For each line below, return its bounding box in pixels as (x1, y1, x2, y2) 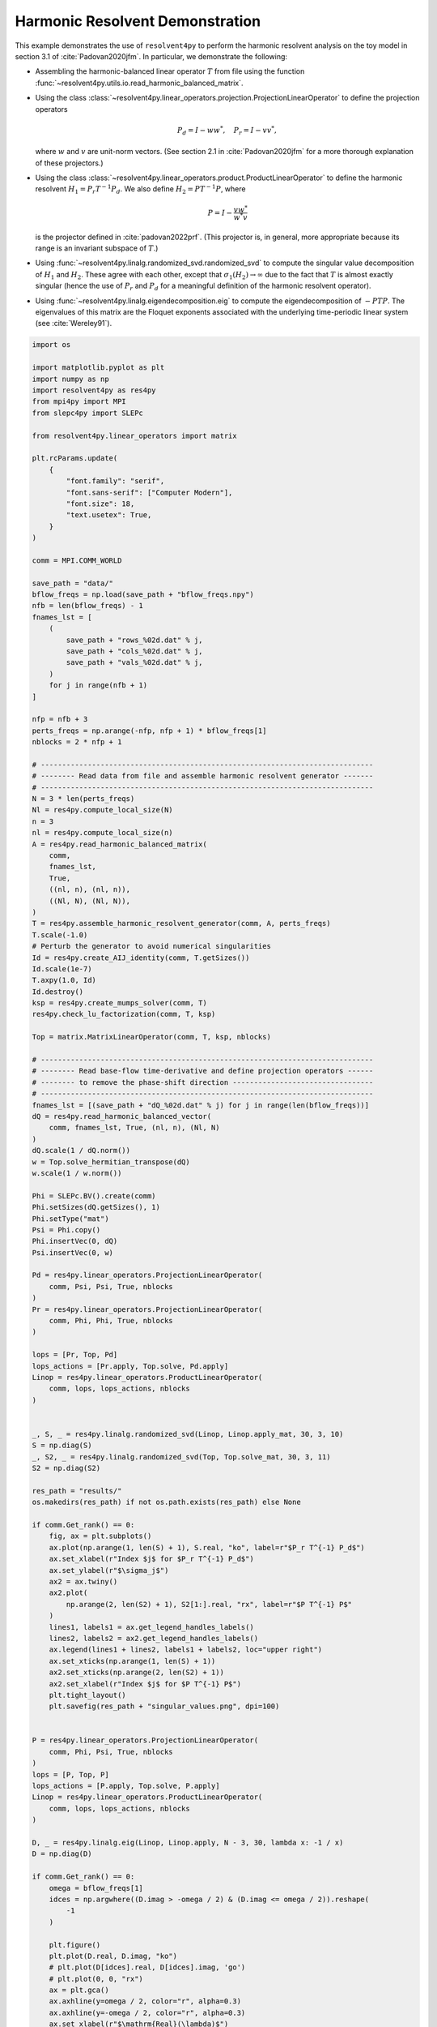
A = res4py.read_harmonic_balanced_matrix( (32, 839, 208, 849)
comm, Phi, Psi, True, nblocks (49, 1747, 173, 1756)
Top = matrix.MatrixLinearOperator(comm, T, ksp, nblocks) (32, 1032, 271, 1042)
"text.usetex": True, (66, 511, 152, 520)
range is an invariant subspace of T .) (35, 243, 159, 253)
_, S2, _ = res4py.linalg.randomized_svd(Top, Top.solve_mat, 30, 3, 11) (32, 1452, 331, 1461)
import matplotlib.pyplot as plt (32, 363, 165, 372)
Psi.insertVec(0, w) (32, 1248, 113, 1257)
